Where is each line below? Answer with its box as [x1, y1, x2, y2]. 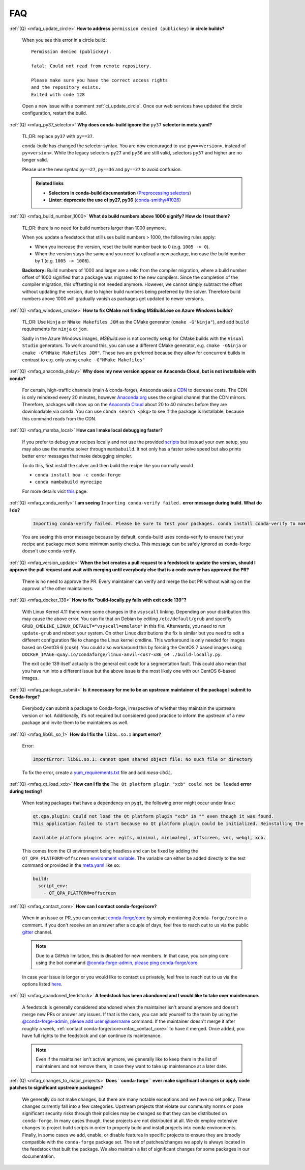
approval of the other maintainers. [22, 585, 94, 591]
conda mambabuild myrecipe [35, 479, 102, 485]
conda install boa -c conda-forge [35, 472, 121, 478]
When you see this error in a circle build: [22, 37, 107, 43]
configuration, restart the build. [22, 110, 87, 116]
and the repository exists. [31, 85, 101, 90]
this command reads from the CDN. [22, 415, 97, 421]
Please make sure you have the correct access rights [31, 77, 168, 83]
